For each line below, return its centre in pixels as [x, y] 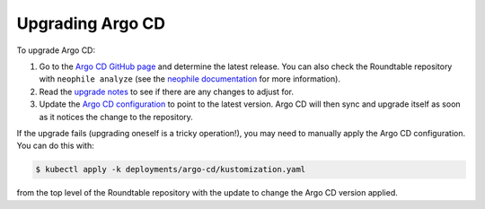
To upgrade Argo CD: [56, 50]
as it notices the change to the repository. [116, 117]
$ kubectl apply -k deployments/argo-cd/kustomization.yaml [171, 170]
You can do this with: [55, 146]
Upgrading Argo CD [91, 23]
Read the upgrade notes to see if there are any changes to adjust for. [166, 91]
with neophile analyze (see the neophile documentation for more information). [190, 79]
